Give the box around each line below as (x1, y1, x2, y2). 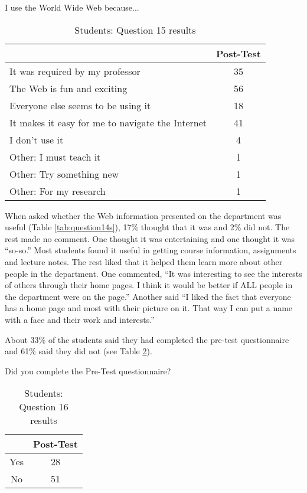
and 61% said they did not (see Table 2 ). (5, 345, 152, 357)
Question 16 (19, 400, 68, 414)
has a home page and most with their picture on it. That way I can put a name (5, 302, 293, 314)
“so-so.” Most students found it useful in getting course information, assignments (5, 244, 296, 256)
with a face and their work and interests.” (5, 313, 155, 325)
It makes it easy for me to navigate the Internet (9, 115, 207, 129)
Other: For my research (9, 184, 106, 198)
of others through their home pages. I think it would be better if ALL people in (5, 279, 293, 291)
